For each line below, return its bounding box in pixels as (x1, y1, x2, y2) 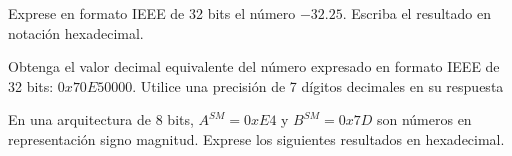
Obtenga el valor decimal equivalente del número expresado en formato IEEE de (8, 56, 500, 77)
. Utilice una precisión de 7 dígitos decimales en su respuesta (132, 75, 504, 96)
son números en (376, 109, 472, 130)
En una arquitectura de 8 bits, (8, 109, 194, 130)
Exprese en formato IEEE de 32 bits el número (8, 3, 296, 23)
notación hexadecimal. (8, 22, 144, 43)
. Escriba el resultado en (342, 3, 491, 23)
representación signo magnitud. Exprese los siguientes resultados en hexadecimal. (8, 128, 505, 149)
